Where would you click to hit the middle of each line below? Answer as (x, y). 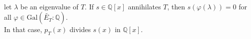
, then (176, 6)
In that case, (23, 29)
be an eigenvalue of (49, 6)
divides (80, 29)
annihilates (144, 6)
